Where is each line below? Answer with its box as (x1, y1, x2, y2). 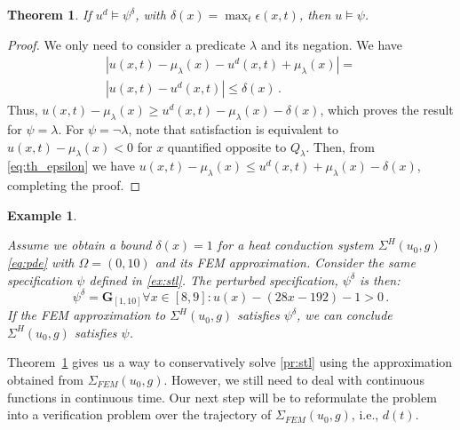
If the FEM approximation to (7, 306, 166, 324)
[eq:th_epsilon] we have (7, 156, 135, 175)
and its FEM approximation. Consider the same (155, 253, 416, 272)
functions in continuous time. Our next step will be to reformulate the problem (7, 387, 437, 406)
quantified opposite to (167, 137, 287, 155)
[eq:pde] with (7, 253, 75, 272)
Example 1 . (7, 205, 77, 224)
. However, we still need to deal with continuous (163, 370, 424, 388)
